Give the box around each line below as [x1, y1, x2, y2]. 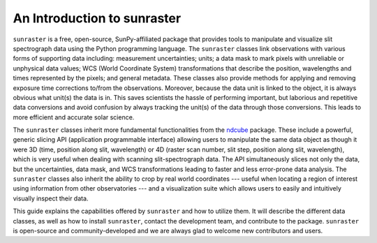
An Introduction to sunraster [13, 10, 182, 26]
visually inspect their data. [13, 194, 89, 202]
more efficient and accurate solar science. [13, 112, 135, 121]
